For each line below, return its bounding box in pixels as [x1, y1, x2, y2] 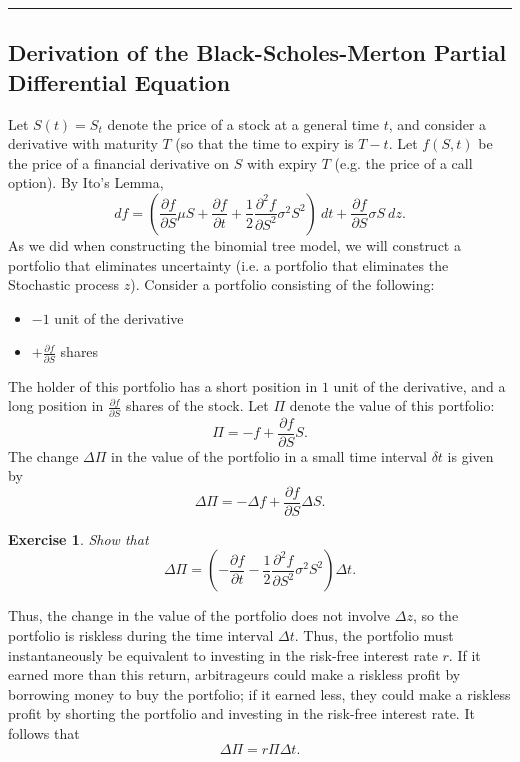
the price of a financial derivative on [8, 152, 229, 173]
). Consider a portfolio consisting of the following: [130, 274, 435, 295]
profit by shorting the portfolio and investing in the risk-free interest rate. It [8, 703, 475, 724]
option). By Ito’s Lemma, [8, 172, 164, 193]
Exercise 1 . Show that [8, 528, 149, 549]
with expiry [246, 152, 317, 173]
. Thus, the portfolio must [294, 625, 454, 646]
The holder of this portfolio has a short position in [8, 375, 318, 396]
